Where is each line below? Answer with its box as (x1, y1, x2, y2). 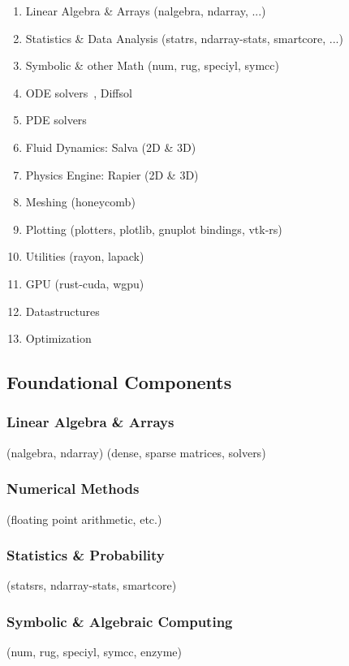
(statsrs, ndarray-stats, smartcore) (6, 577, 177, 594)
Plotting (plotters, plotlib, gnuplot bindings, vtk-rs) (25, 220, 282, 237)
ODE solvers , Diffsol (25, 84, 132, 101)
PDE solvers (25, 111, 87, 128)
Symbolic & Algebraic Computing (6, 611, 233, 631)
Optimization (25, 330, 92, 347)
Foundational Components (6, 370, 232, 395)
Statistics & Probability (6, 545, 165, 565)
